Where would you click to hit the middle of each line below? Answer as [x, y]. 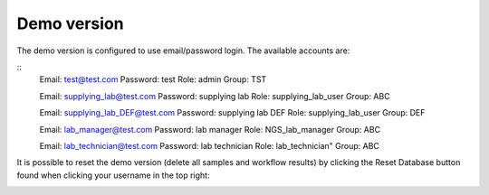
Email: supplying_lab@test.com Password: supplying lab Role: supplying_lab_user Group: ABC [215, 96]
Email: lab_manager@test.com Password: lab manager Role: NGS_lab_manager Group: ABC [210, 129]
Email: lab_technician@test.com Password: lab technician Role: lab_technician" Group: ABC [210, 145]
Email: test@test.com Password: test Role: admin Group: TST [153, 79]
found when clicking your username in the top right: [113, 175]
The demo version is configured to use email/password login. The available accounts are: [183, 51]
